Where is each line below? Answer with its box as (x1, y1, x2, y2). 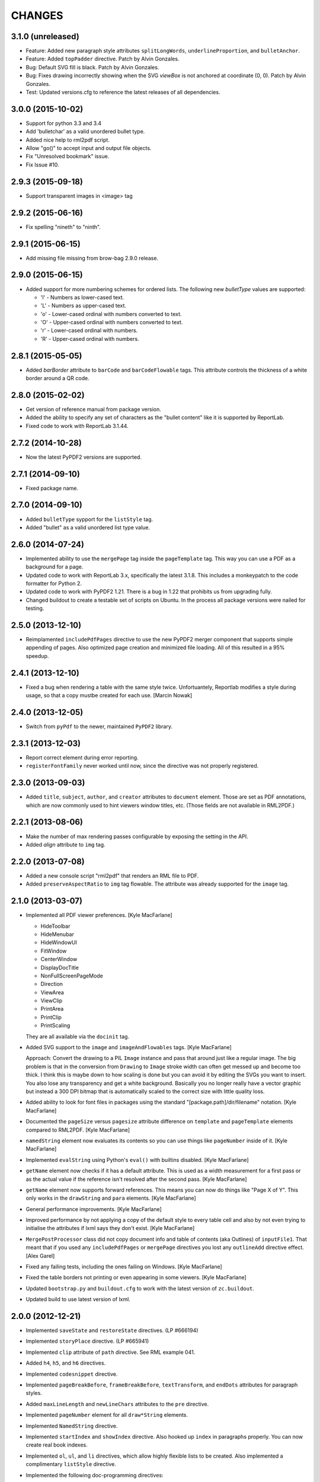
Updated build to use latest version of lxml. (25, 1296, 130, 1303)
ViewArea (40, 989, 65, 996)
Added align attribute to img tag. (25, 841, 106, 848)
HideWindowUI (40, 939, 77, 946)
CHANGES (11, 9, 63, 22)
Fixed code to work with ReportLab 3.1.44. (25, 422, 129, 429)
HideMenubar (40, 931, 74, 938)
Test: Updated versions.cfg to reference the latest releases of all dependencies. (25, 89, 220, 96)
